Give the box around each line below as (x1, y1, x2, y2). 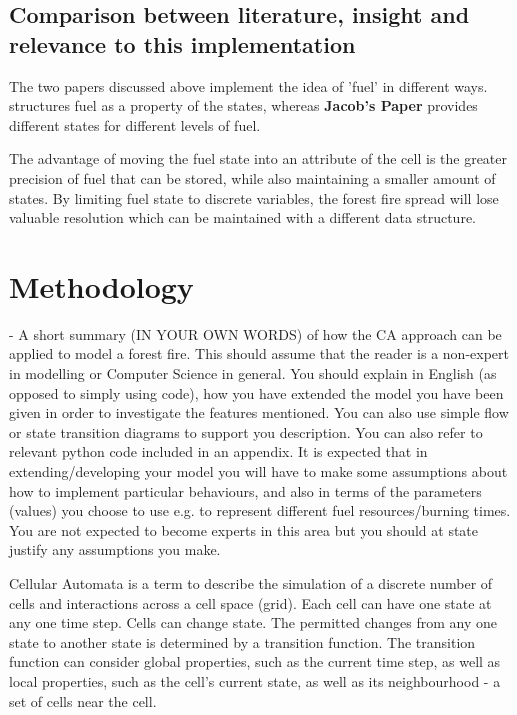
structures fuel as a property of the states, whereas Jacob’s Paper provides (9, 95, 478, 116)
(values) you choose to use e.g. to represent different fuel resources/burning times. (9, 500, 511, 521)
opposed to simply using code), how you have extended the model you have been (9, 382, 504, 403)
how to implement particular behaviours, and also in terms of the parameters (9, 480, 482, 501)
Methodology (9, 265, 194, 306)
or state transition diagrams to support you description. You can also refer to (9, 421, 483, 442)
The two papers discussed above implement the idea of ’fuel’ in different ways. (9, 75, 488, 96)
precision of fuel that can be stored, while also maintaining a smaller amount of (9, 167, 496, 188)
